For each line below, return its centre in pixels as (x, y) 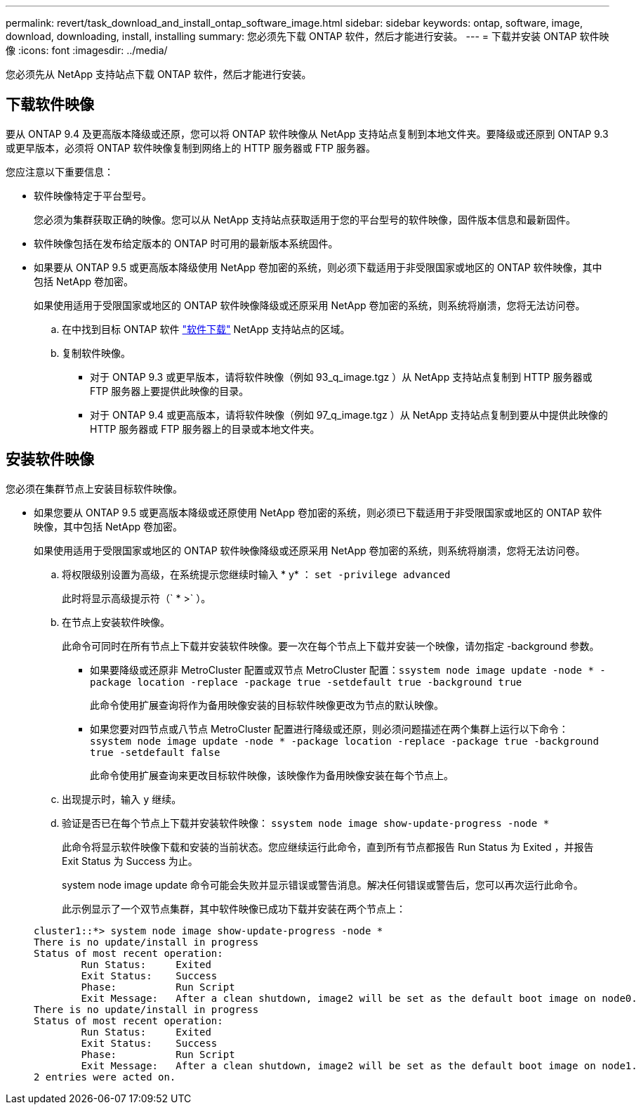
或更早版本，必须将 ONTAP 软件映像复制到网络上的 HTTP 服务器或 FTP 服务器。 (191, 148)
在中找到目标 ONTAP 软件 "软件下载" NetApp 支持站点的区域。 (206, 329)
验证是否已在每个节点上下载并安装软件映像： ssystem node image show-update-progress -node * (306, 823)
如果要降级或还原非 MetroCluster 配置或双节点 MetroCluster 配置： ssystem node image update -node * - (348, 670)
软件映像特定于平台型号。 (93, 195)
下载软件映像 (50, 105)
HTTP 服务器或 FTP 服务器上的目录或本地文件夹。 (205, 429)
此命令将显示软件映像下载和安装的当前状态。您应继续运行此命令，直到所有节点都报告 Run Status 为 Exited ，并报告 (328, 847)
